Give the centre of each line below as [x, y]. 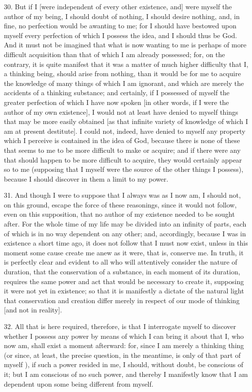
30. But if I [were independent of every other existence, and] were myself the [118, 6]
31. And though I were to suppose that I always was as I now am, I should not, [122, 195]
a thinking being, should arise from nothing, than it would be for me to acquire [123, 73]
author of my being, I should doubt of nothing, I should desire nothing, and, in [122, 16]
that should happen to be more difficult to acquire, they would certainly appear [123, 159]
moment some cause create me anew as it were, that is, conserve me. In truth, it [124, 252]
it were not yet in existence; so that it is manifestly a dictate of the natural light [124, 291]
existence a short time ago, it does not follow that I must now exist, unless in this [126, 243]
